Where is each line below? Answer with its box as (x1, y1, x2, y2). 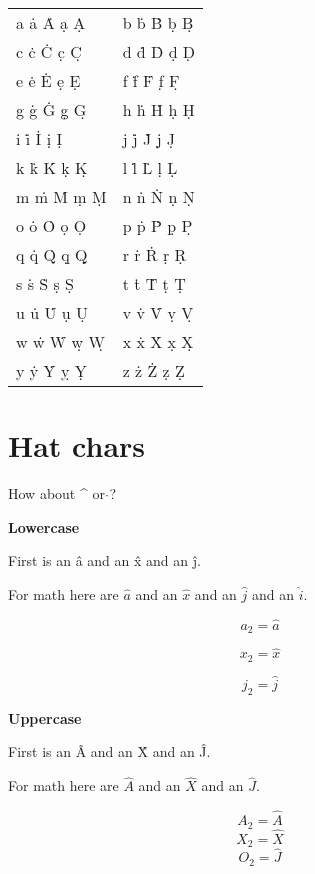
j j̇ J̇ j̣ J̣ (122, 127, 176, 150)
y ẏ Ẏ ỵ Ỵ (16, 359, 87, 382)
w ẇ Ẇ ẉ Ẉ (16, 330, 105, 353)
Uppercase (8, 707, 82, 728)
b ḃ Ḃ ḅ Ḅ (122, 11, 194, 34)
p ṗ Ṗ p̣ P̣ (122, 214, 193, 237)
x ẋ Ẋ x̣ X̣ (122, 330, 194, 353)
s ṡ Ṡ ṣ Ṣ (16, 272, 75, 295)
